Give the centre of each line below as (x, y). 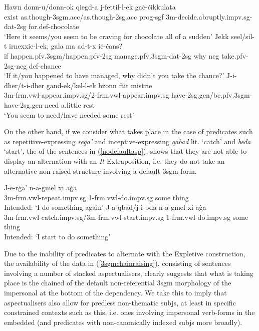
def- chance (45, 65)
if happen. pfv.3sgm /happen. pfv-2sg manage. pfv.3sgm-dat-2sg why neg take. (120, 55)
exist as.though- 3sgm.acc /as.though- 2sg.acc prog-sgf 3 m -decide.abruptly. (115, 16)
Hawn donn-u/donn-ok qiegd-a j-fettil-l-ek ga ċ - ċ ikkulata (90, 7)
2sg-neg (16, 65)
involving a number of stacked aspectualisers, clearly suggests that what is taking (129, 273)
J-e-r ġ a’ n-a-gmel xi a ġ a (41, 188)
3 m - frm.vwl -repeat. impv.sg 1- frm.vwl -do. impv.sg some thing (96, 197)
